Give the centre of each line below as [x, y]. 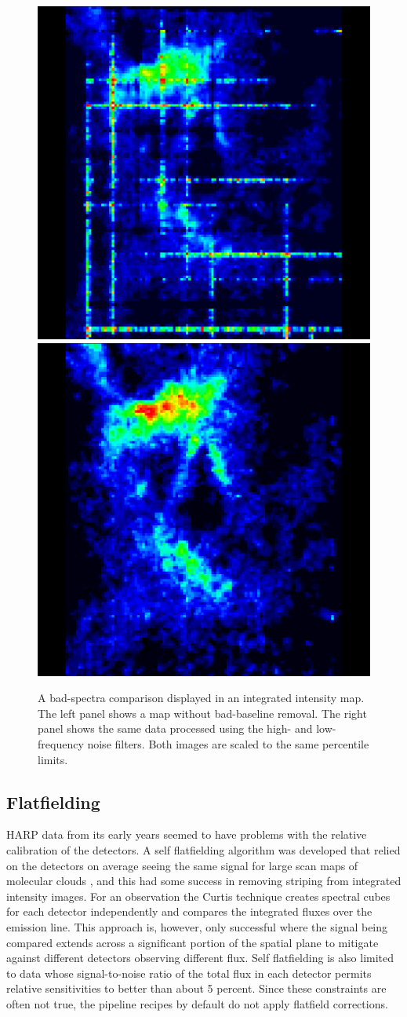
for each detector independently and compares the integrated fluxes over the [189, 911]
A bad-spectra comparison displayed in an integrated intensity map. [201, 698]
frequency [61, 743]
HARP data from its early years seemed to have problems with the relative [187, 834]
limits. [53, 759]
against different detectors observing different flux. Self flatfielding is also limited [200, 958]
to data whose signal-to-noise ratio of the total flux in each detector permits [189, 973]
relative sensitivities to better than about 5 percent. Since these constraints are [196, 988]
